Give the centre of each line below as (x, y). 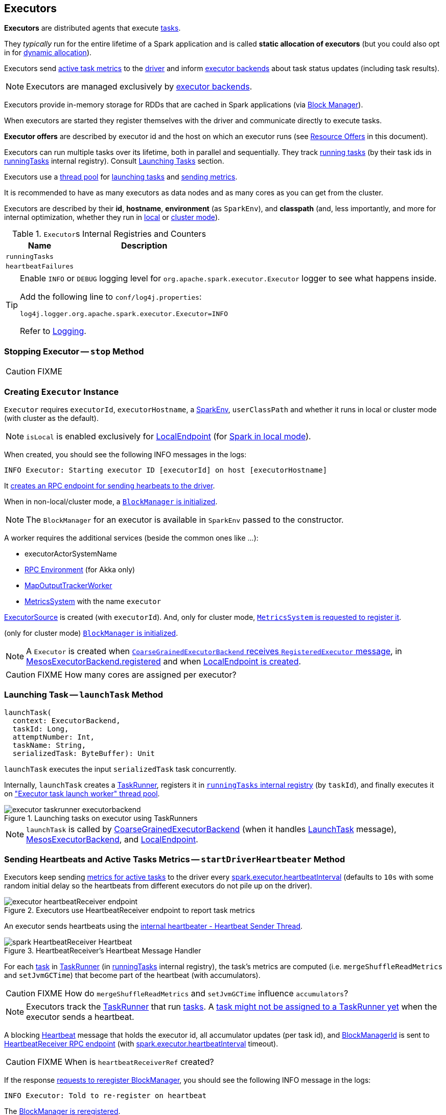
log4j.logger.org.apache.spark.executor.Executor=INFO (124, 314)
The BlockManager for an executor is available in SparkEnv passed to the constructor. (185, 519)
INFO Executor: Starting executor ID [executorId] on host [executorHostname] (166, 470)
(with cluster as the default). (51, 418)
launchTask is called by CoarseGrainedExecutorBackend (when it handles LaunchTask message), (211, 829)
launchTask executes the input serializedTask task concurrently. (120, 769)
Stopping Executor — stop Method (74, 351)
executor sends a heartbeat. (80, 1017)
